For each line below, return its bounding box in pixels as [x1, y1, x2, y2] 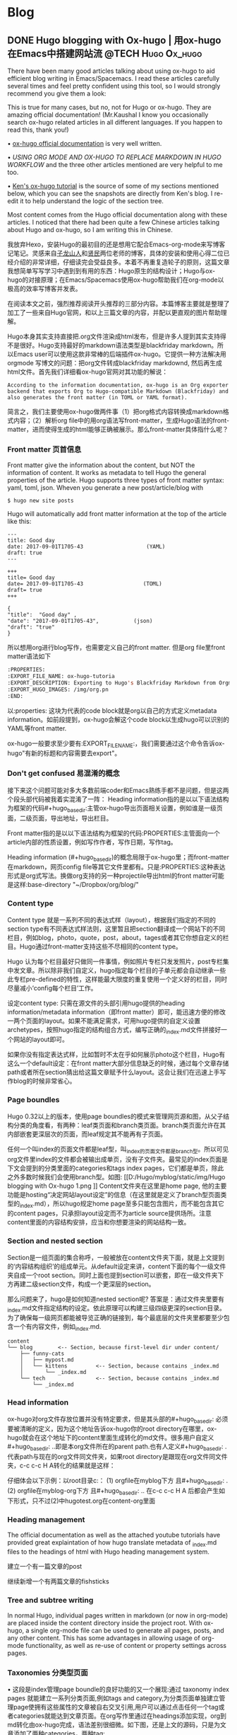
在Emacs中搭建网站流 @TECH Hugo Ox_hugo [7, 47, 202, 59]
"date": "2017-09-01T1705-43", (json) [7, 617, 153, 625]
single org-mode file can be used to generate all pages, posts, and [30, 1626, 224, 1635]
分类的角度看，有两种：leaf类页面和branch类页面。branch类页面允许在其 [13, 1121, 226, 1129]
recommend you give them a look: [7, 89, 107, 98]
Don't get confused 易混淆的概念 [7, 769, 120, 779]
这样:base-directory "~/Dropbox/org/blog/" [13, 881, 139, 889]
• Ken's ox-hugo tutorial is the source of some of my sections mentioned [7, 182, 219, 190]
